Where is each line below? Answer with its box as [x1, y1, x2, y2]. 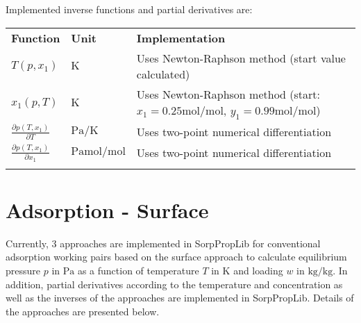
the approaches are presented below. [6, 304, 160, 318]
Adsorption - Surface [6, 195, 209, 224]
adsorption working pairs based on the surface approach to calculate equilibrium [6, 249, 347, 264]
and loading [233, 263, 283, 278]
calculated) [136, 65, 190, 82]
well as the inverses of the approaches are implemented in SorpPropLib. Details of [6, 290, 354, 305]
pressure [6, 263, 41, 278]
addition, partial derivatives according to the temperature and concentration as [6, 276, 343, 291]
